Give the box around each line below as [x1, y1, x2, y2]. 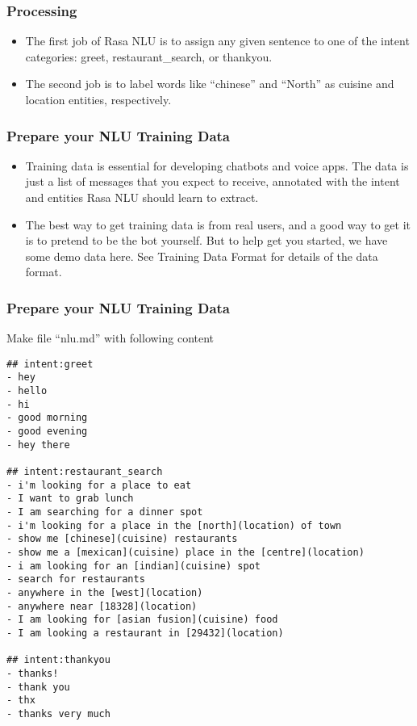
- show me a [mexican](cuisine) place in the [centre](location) [6, 546, 365, 558]
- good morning [6, 412, 88, 424]
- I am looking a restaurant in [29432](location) [6, 627, 284, 639]
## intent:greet [6, 358, 94, 370]
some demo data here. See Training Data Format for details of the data [25, 247, 378, 264]
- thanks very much [6, 707, 111, 720]
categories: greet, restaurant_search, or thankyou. [25, 48, 273, 65]
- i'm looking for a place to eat [6, 479, 192, 491]
